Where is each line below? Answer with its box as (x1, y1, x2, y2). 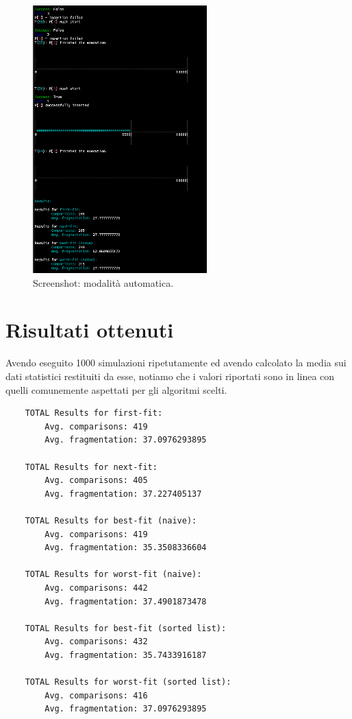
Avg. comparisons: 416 (45, 690, 148, 700)
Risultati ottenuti (5, 316, 174, 344)
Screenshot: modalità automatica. (33, 275, 174, 290)
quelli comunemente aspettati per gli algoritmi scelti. (5, 382, 227, 397)
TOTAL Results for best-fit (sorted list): (25, 623, 227, 633)
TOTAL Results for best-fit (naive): (25, 515, 197, 526)
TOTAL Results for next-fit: (25, 462, 158, 472)
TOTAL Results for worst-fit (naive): (25, 569, 202, 580)
